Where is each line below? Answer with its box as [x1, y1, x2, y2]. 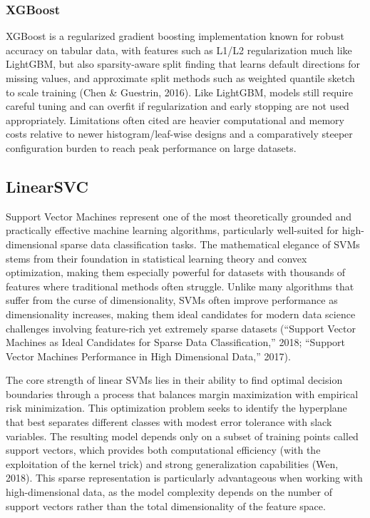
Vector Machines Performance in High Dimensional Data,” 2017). [6, 348, 291, 363]
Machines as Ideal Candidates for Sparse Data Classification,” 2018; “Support [6, 335, 346, 350]
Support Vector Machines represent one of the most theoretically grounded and [6, 208, 352, 223]
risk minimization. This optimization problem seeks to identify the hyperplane [6, 400, 347, 415]
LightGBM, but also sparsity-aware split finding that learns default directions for [6, 56, 361, 71]
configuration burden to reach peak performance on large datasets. [6, 140, 297, 155]
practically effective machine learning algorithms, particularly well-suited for [6, 223, 339, 238]
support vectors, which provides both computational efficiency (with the [6, 442, 321, 457]
